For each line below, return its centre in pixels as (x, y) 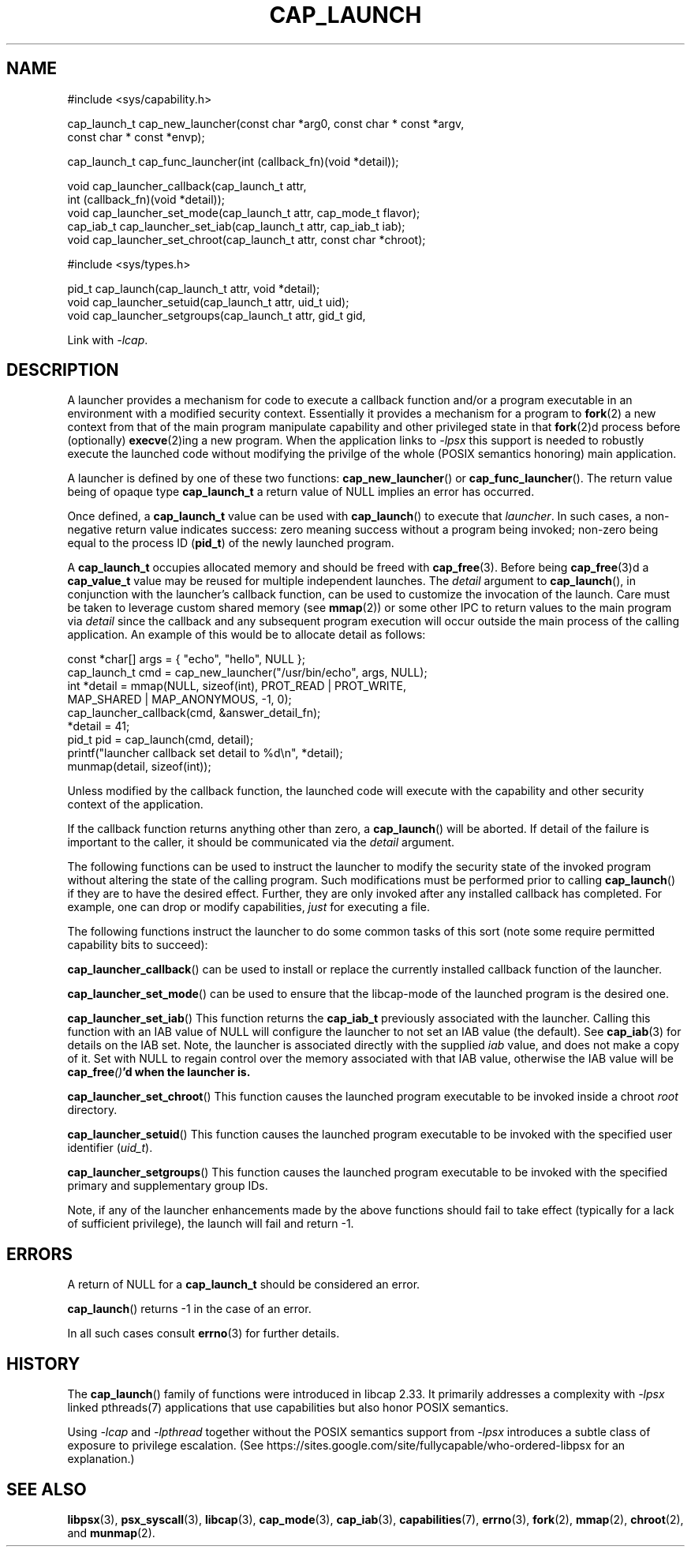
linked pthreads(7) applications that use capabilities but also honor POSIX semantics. (288, 1408)
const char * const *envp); (136, 137)
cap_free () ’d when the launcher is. (159, 1072)
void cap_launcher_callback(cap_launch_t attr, (187, 186)
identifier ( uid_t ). (110, 1148)
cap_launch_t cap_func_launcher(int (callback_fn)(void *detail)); (233, 161)
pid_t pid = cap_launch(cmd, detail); (161, 740)
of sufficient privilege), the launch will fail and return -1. (211, 1224)
